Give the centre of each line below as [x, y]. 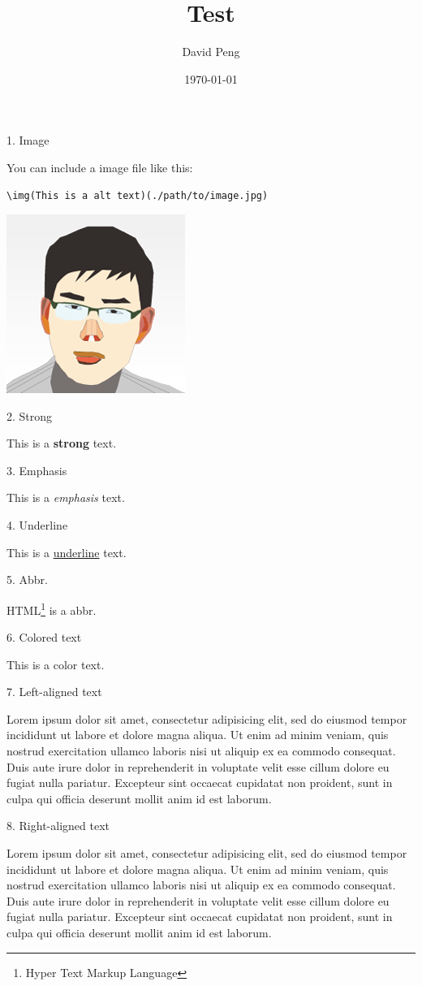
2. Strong [30, 415]
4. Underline [37, 525]
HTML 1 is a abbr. [52, 608]
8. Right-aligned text [58, 826]
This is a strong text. [62, 443]
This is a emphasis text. [66, 497]
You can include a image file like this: [100, 167]
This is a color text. [56, 664]
